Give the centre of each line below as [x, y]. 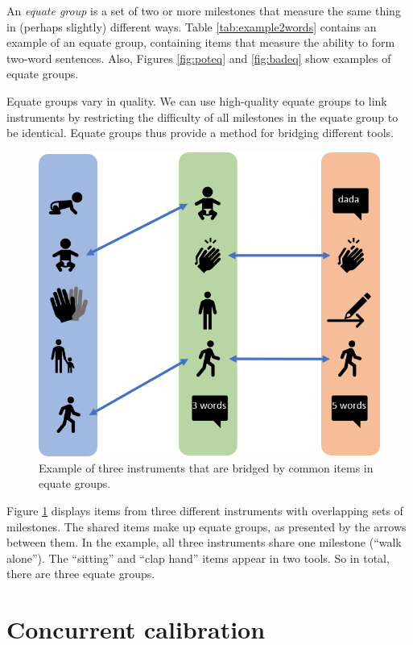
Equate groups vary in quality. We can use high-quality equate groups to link [197, 100]
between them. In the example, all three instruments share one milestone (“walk [204, 542]
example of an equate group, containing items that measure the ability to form [201, 42]
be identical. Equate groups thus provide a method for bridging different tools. [200, 133]
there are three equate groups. [81, 574]
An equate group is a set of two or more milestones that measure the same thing [204, 10]
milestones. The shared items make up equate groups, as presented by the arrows [206, 526]
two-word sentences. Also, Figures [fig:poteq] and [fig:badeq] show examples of [199, 58]
